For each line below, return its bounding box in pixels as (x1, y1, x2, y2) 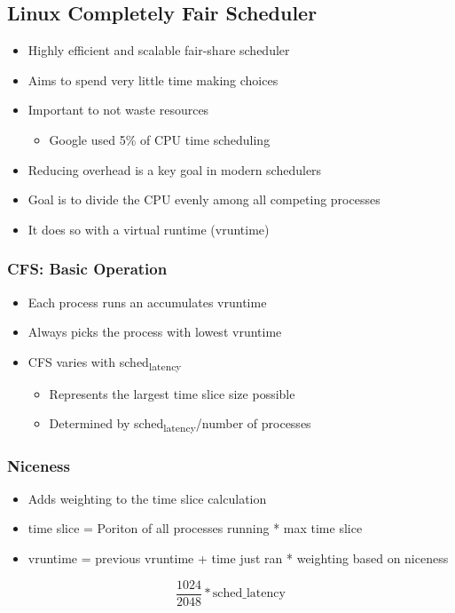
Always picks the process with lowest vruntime (27, 322, 282, 341)
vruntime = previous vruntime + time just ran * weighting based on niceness (27, 549, 449, 568)
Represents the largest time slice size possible (49, 384, 295, 402)
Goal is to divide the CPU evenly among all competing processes (27, 190, 380, 209)
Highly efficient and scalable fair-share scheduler (27, 41, 290, 60)
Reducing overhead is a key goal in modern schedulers (27, 160, 322, 179)
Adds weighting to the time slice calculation (27, 489, 267, 507)
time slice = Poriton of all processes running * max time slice (27, 519, 363, 537)
